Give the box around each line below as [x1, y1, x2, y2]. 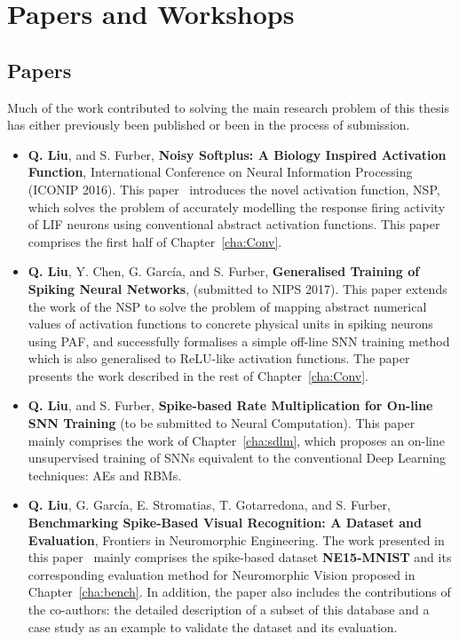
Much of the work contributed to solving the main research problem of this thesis [7, 98, 449, 116]
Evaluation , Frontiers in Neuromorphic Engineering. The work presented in [28, 530, 445, 549]
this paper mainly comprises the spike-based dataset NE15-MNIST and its [28, 548, 452, 567]
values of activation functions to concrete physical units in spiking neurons [28, 314, 433, 333]
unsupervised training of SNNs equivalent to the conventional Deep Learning [28, 448, 446, 467]
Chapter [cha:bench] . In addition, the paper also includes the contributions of [28, 583, 451, 601]
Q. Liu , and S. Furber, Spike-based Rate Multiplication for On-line [28, 396, 433, 415]
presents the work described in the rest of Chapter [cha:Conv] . [28, 366, 368, 384]
